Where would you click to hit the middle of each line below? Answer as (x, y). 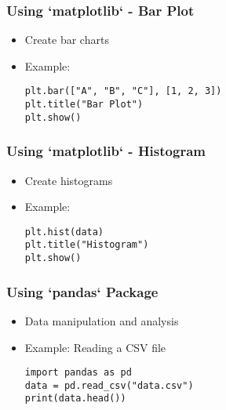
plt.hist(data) (64, 232)
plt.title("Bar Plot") (84, 105)
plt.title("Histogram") (87, 245)
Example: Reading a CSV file (95, 347)
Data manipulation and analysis (102, 320)
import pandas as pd (78, 373)
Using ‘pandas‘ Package (82, 291)
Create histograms (69, 180)
